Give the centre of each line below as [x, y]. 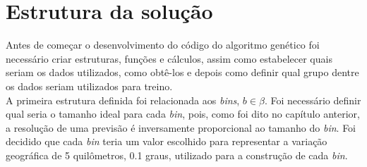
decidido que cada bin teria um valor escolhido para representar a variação [167, 141]
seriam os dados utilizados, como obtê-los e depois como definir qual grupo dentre [182, 72]
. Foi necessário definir [313, 100]
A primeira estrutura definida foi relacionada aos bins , [123, 100]
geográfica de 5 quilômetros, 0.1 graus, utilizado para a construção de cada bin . [177, 155]
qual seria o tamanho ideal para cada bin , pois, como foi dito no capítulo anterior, [183, 114]
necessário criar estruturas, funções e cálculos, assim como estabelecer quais [169, 58]
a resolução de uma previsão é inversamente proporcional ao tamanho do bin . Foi [181, 127]
